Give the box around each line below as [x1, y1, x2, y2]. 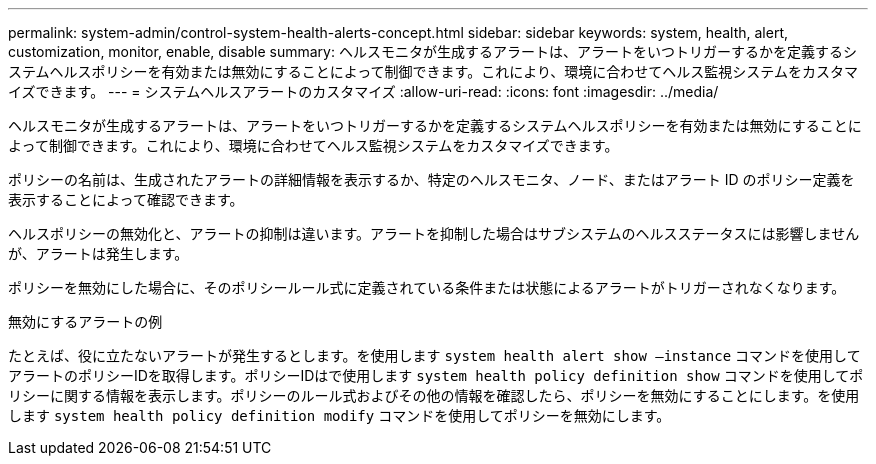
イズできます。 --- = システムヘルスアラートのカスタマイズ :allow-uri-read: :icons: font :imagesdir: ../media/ [8, 83, 719, 100]
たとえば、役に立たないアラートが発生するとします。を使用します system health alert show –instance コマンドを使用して [8, 347, 861, 364]
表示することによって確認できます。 [8, 191, 244, 208]
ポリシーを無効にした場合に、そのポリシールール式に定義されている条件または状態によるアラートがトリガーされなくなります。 [8, 279, 846, 296]
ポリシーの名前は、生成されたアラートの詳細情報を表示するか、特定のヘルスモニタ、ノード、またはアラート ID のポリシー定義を [8, 171, 855, 188]
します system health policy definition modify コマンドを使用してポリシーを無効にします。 [8, 407, 671, 424]
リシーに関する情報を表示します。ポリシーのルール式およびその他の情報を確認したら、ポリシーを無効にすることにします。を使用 [8, 387, 860, 404]
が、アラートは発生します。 [8, 245, 189, 262]
